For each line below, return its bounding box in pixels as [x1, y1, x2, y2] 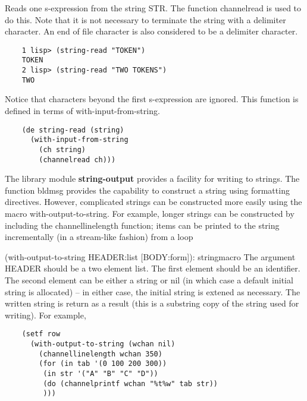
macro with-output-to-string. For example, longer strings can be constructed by [5, 207, 295, 219]
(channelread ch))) [39, 155, 116, 164]
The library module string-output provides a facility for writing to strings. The [5, 172, 300, 185]
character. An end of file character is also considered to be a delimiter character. [5, 25, 298, 37]
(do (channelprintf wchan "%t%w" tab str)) [43, 379, 218, 388]
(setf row [21, 330, 61, 339]
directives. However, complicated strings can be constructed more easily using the [5, 195, 302, 208]
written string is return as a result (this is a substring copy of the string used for [5, 297, 299, 310]
